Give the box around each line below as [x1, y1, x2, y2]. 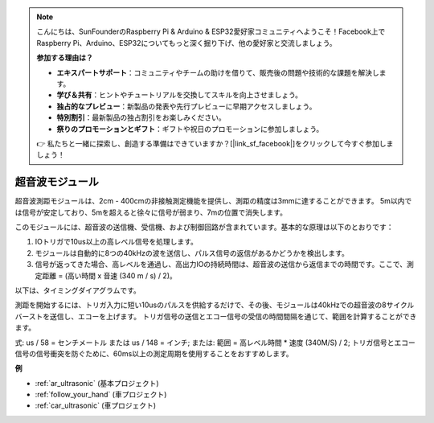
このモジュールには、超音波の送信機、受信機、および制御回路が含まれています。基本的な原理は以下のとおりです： [14, 222, 394, 232]
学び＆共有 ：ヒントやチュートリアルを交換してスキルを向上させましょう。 [56, 90, 303, 100]
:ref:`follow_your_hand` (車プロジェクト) [35, 390, 167, 400]
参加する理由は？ [36, 53, 93, 63]
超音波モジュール [14, 175, 100, 189]
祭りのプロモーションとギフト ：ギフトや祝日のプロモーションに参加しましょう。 [56, 124, 324, 133]
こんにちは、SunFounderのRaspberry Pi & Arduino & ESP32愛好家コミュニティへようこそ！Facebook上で [36, 27, 386, 36]
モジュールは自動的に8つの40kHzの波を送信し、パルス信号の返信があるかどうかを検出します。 [35, 248, 349, 257]
